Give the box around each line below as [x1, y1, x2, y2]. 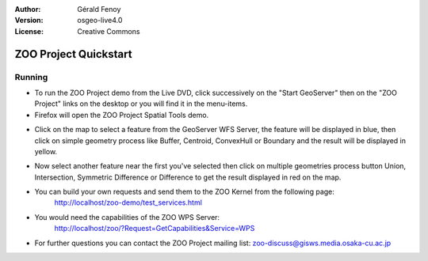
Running [14, 71, 48, 82]
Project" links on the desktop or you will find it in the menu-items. [34, 99, 248, 108]
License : [14, 26, 44, 36]
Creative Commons [77, 26, 140, 36]
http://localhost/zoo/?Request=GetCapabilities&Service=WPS [54, 224, 255, 233]
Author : [14, 5, 41, 13]
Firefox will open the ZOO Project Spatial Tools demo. [34, 110, 209, 119]
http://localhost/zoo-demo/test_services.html [54, 198, 202, 207]
